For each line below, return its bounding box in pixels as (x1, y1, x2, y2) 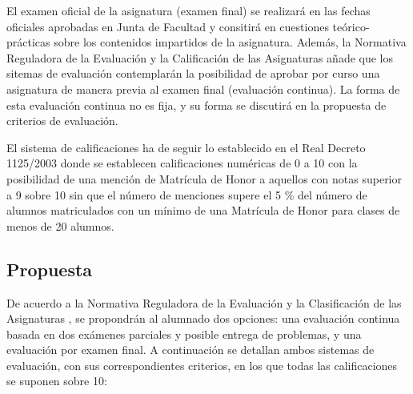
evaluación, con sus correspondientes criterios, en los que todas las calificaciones (6, 356, 398, 373)
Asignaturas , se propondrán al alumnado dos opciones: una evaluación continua (6, 310, 400, 327)
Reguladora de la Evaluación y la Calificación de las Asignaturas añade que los (6, 49, 394, 66)
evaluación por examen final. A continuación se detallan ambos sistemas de (6, 341, 375, 358)
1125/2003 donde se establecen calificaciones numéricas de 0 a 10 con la (6, 155, 358, 171)
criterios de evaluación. (6, 112, 118, 129)
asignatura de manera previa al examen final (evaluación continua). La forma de (6, 80, 400, 97)
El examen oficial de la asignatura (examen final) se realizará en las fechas (6, 2, 371, 18)
